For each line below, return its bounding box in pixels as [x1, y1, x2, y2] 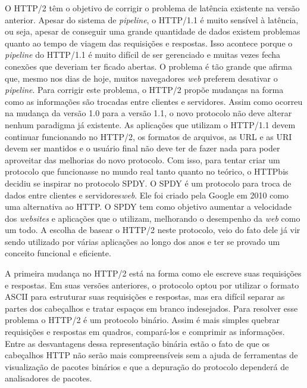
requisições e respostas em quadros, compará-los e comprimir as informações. [5, 325, 285, 338]
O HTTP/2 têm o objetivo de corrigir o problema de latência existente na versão [5, 2, 300, 14]
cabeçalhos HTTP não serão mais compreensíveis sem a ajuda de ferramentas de [5, 349, 298, 361]
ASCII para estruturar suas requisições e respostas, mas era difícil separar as [5, 290, 285, 303]
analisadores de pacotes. [5, 372, 92, 384]
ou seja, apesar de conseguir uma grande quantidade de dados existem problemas [5, 25, 300, 38]
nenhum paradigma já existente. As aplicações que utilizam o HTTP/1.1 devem [5, 118, 296, 131]
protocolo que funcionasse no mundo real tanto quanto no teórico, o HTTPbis [5, 165, 289, 178]
